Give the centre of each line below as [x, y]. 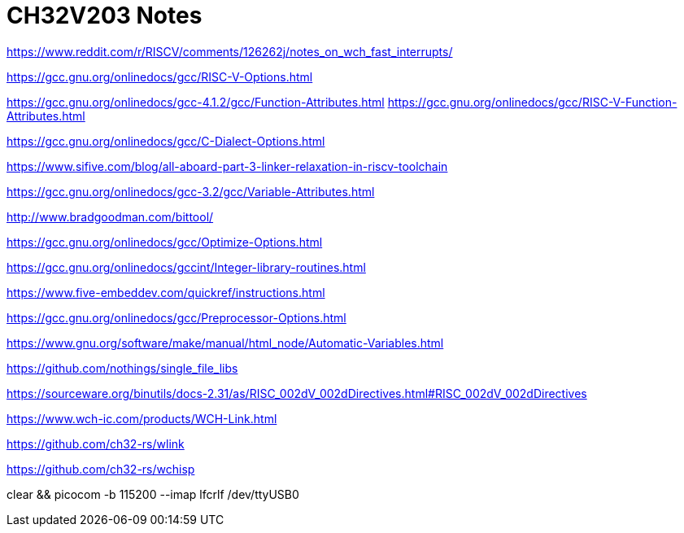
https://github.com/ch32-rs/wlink [96, 443]
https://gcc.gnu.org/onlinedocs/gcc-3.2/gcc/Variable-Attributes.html [191, 191]
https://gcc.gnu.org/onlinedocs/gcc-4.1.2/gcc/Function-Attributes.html [196, 102]
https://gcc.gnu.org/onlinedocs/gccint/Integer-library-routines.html [186, 267]
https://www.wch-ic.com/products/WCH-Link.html [142, 418]
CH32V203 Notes [105, 15]
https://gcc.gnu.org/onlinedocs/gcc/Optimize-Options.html [165, 242]
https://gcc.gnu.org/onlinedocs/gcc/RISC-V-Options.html [160, 76]
